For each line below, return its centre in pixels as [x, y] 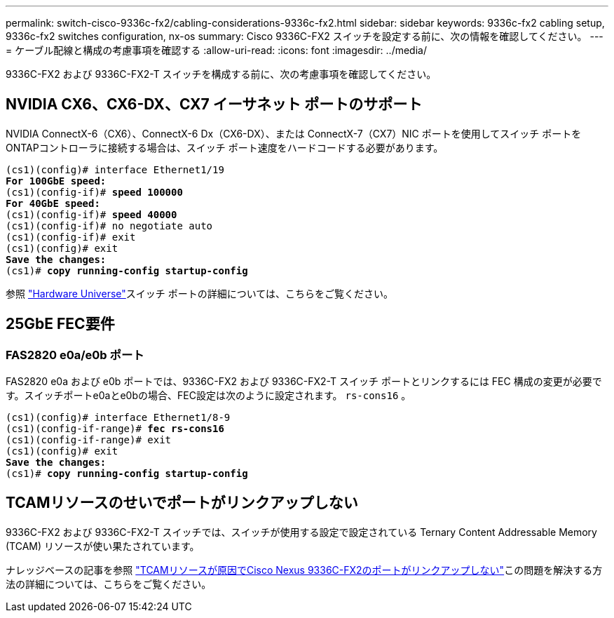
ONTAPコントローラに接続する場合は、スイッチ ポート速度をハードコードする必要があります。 [225, 147]
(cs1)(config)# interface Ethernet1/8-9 [118, 418]
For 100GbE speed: [56, 181]
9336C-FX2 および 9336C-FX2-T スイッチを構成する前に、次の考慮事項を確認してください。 [221, 74]
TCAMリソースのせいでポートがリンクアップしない [182, 503]
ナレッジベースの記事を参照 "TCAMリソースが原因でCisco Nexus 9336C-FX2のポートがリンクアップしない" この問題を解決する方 [304, 570]
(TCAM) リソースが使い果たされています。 [103, 546]
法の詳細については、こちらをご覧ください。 [109, 584]
